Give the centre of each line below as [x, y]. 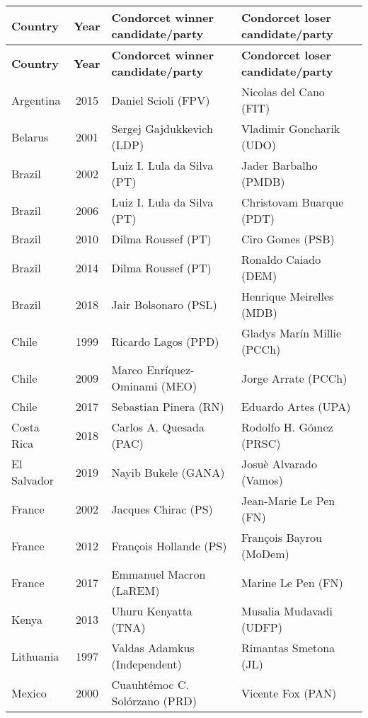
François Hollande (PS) [169, 545]
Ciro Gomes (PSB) [288, 239]
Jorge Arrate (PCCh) [294, 378]
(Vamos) [262, 480]
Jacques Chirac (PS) [162, 509]
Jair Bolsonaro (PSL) [164, 304]
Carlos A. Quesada [158, 427]
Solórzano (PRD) [154, 701]
